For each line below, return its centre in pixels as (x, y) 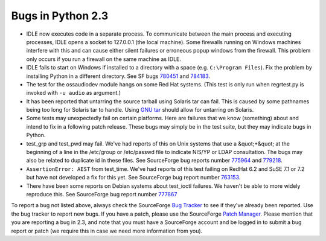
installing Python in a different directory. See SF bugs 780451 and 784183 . (118, 76)
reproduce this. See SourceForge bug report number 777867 (102, 194)
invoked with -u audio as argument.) (73, 93)
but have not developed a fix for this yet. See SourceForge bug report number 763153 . (133, 178)
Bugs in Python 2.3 (60, 16)
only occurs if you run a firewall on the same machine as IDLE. (104, 59)
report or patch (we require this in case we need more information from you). (107, 231)
